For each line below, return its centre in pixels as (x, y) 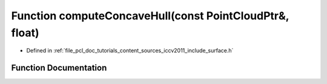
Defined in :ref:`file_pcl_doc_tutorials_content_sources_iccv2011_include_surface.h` (130, 51)
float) (25, 33)
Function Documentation (59, 68)
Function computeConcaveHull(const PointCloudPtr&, (150, 16)
